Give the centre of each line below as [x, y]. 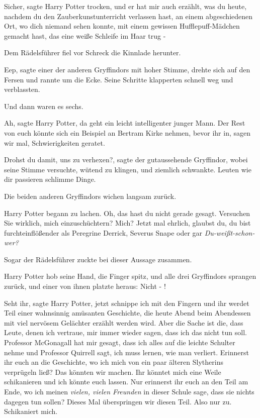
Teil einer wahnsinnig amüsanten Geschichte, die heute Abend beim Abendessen [127, 313]
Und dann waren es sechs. [44, 106]
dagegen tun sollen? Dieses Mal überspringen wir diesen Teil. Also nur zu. [118, 401]
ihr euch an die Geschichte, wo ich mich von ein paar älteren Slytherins [114, 362]
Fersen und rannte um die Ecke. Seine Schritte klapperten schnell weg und [119, 79]
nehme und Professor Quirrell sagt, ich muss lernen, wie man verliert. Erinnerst [126, 352]
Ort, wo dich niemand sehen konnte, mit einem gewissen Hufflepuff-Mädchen [122, 26]
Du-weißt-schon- [230, 232]
